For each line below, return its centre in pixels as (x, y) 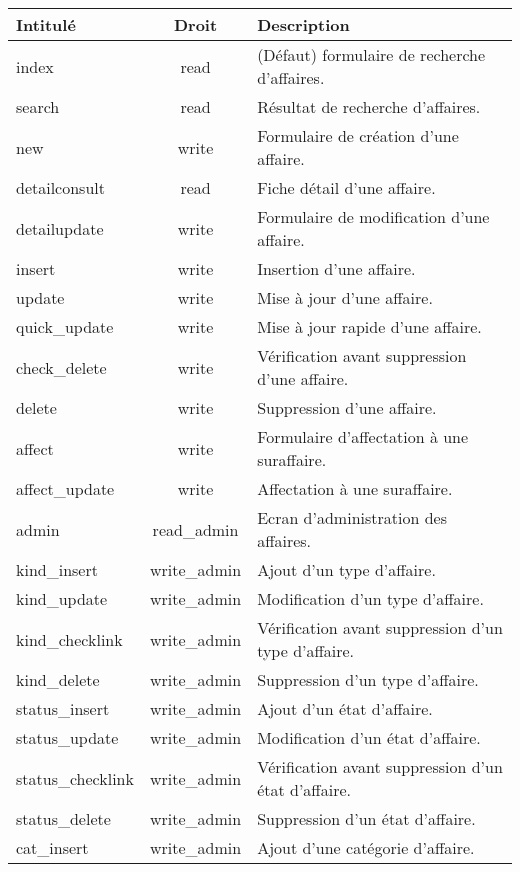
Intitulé (46, 24)
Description (303, 24)
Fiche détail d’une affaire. (346, 187)
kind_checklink (69, 639)
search (38, 106)
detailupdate (60, 228)
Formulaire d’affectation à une (363, 436)
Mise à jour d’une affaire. (345, 297)
